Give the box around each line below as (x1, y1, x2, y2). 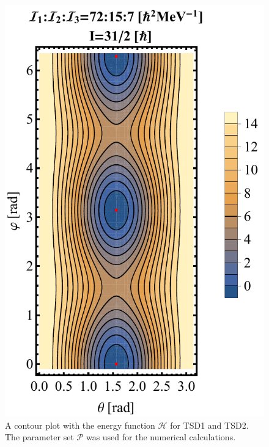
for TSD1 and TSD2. (170, 418, 249, 431)
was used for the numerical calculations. (86, 431, 236, 443)
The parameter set (5, 431, 74, 443)
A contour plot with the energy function (5, 418, 155, 431)
